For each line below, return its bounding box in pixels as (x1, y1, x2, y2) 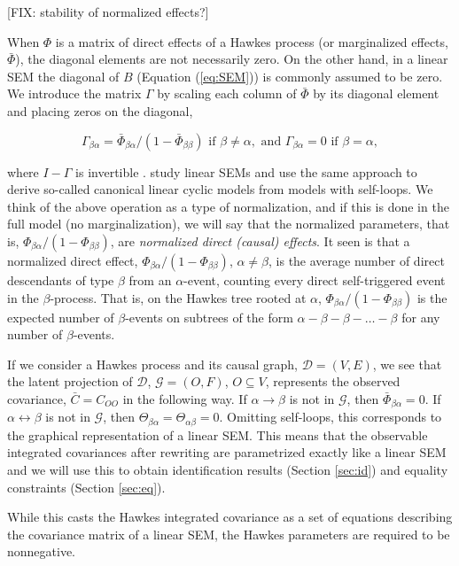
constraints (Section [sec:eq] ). (7, 477, 166, 496)
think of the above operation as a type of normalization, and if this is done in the (7, 197, 449, 215)
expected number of (7, 307, 114, 326)
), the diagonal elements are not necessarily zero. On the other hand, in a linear (15, 50, 448, 68)
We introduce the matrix (7, 84, 142, 103)
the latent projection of (7, 372, 133, 391)
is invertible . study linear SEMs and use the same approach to (75, 162, 417, 181)
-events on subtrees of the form (125, 307, 293, 326)
